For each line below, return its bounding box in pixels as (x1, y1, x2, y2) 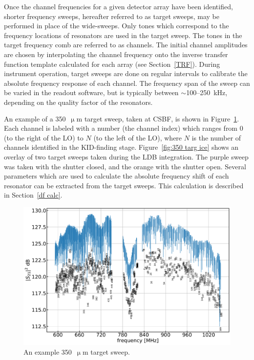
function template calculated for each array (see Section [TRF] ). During (4, 59, 220, 69)
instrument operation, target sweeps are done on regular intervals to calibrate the (4, 68, 248, 79)
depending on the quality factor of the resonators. (4, 97, 153, 107)
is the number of (191, 132, 241, 142)
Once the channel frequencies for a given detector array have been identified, (4, 1, 233, 11)
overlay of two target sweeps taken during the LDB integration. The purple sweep (4, 151, 249, 161)
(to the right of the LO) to (4, 132, 84, 142)
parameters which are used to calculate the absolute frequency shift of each (4, 171, 229, 181)
